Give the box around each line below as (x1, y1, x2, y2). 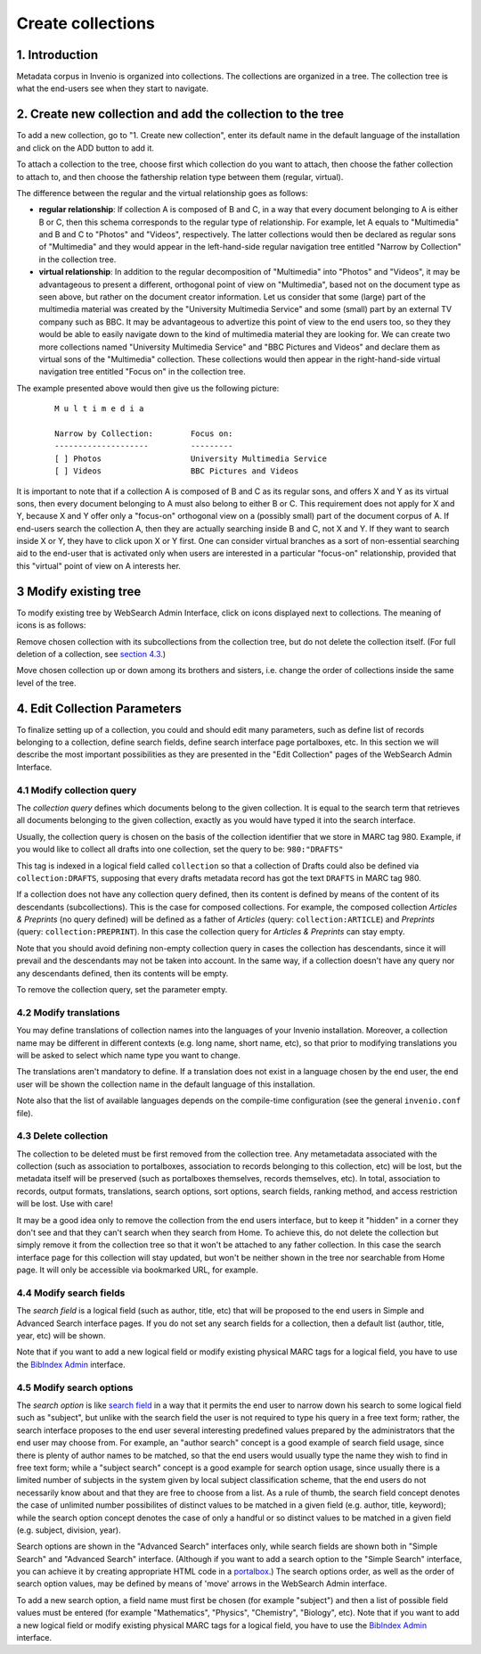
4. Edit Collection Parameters (16, 701, 183, 716)
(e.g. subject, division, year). (16, 1525, 121, 1535)
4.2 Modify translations (16, 1006, 120, 1018)
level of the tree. (16, 678, 77, 688)
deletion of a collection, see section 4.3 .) (16, 648, 167, 659)
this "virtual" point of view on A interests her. (16, 560, 182, 571)
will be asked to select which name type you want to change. (16, 1049, 240, 1060)
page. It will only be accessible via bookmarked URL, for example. (16, 1264, 258, 1275)
